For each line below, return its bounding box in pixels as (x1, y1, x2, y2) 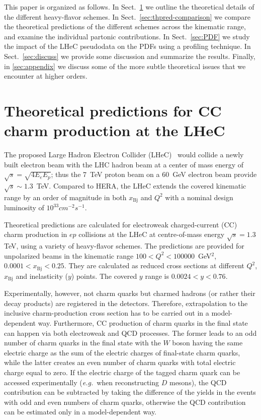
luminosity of (4, 202, 44, 213)
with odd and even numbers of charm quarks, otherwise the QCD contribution (4, 396, 246, 407)
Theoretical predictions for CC (4, 100, 222, 121)
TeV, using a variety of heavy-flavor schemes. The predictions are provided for (4, 241, 244, 251)
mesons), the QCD (169, 377, 227, 387)
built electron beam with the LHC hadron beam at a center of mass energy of (4, 159, 244, 169)
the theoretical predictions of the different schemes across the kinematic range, (4, 21, 246, 32)
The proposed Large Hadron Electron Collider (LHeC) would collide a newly (4, 149, 244, 160)
